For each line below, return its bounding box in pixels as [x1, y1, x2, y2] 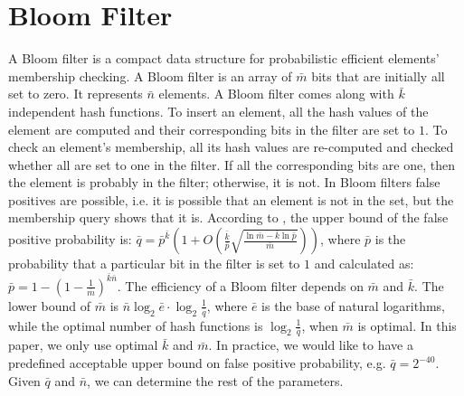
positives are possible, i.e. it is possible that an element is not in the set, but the [8, 190, 454, 209]
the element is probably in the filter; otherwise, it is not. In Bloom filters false [8, 173, 440, 192]
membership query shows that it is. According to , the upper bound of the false [8, 208, 449, 227]
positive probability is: [8, 230, 132, 249]
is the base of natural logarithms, [261, 296, 445, 315]
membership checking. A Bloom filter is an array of [8, 66, 292, 85]
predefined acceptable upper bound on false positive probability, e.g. [8, 354, 386, 372]
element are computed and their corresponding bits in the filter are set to [8, 119, 415, 138]
